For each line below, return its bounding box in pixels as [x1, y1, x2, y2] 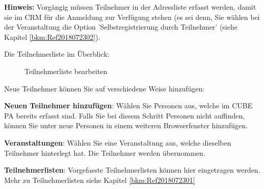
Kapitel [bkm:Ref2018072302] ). [4, 31, 100, 42]
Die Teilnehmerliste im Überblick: [4, 49, 110, 59]
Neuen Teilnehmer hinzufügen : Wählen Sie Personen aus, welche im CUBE [4, 100, 253, 111]
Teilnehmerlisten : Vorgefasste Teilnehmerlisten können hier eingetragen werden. [4, 164, 260, 175]
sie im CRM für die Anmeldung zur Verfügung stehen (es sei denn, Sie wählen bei [4, 11, 260, 22]
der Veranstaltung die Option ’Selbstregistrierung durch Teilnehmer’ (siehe [4, 21, 237, 32]
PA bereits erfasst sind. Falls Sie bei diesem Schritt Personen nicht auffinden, [4, 110, 245, 121]
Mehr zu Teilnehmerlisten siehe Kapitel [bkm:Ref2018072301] [4, 174, 195, 185]
